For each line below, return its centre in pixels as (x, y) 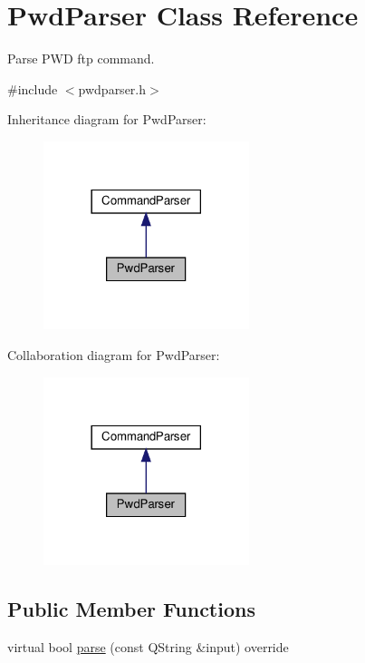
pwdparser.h (112, 88)
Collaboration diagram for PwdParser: (114, 355)
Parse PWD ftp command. (81, 58)
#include (33, 88)
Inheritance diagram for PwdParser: (107, 119)
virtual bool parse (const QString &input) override (148, 646)
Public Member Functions (131, 609)
